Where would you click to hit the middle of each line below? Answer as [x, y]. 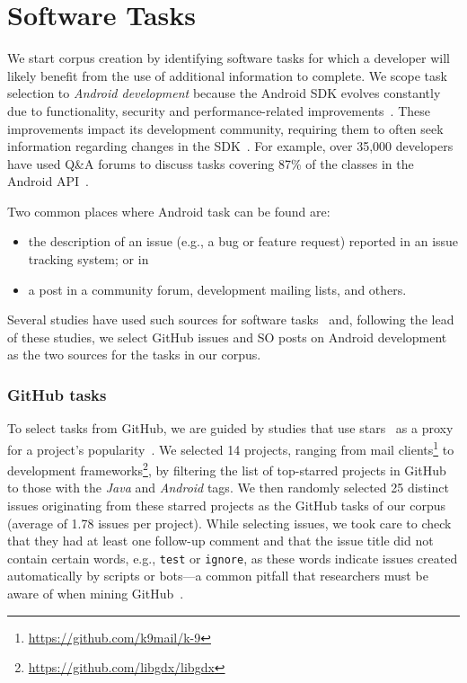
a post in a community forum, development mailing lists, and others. [217, 289]
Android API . [48, 181]
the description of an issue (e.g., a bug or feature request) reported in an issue [243, 241]
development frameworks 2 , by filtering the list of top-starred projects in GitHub [227, 469]
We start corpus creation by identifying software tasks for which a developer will [229, 58]
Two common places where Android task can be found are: [169, 211]
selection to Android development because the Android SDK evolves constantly [224, 93]
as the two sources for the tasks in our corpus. [134, 355]
